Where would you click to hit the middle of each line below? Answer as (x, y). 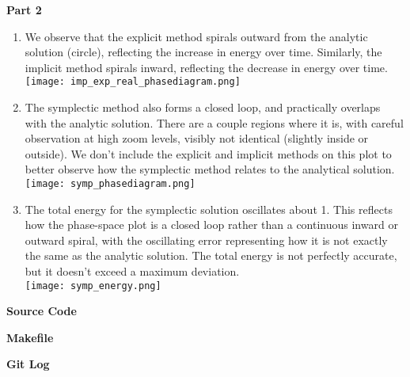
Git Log (28, 364)
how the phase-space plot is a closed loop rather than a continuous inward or (211, 225)
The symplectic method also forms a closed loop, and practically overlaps (203, 107)
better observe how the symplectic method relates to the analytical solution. (210, 169)
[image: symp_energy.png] (93, 286)
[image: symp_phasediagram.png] (110, 184)
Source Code (42, 311)
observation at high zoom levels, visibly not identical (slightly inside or (197, 138)
